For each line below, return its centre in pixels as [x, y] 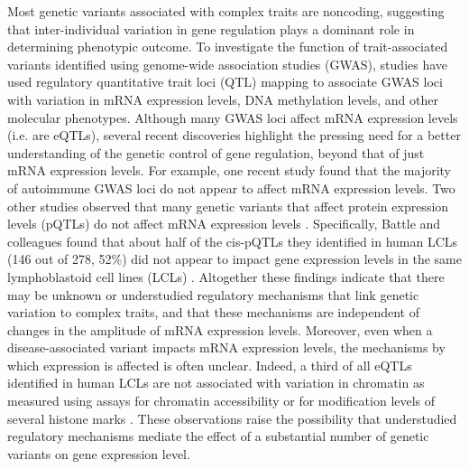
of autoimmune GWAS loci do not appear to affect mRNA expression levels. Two [231, 188]
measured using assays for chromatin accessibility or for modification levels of [221, 401]
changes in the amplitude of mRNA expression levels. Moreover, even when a [220, 329]
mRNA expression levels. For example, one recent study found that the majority [230, 170]
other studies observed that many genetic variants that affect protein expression [228, 206]
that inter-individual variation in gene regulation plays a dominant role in [211, 28]
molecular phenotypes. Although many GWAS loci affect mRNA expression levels [233, 117]
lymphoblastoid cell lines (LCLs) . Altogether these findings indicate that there [226, 276]
